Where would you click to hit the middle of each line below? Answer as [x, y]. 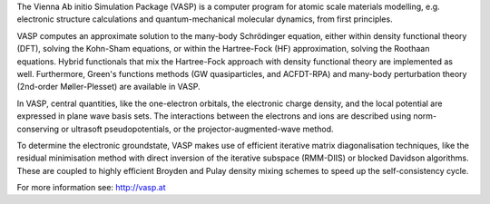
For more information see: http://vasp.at [92, 188]
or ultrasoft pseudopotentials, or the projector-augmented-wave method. [197, 129]
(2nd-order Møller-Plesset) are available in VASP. [108, 87]
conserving [38, 129]
